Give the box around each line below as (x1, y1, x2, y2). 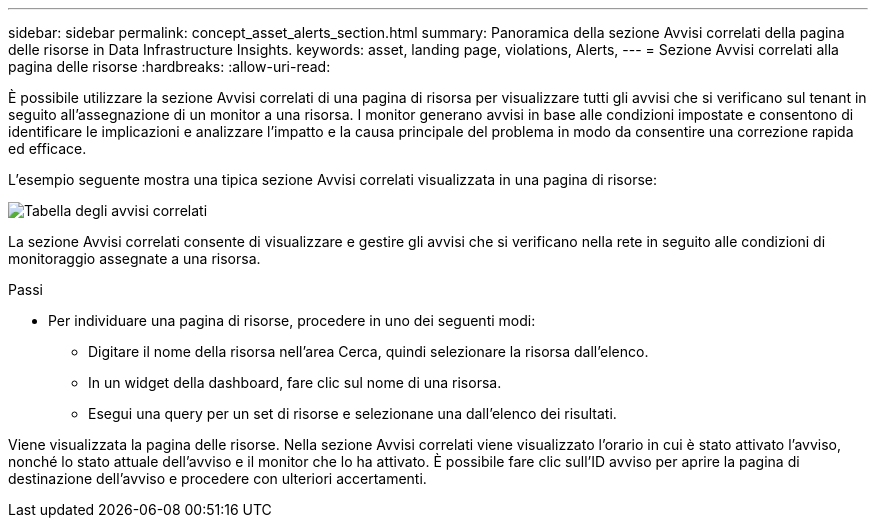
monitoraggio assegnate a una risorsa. (8, 250, 261, 267)
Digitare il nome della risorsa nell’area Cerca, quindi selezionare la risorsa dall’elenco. (88, 343, 649, 360)
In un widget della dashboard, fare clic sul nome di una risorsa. (88, 374, 502, 391)
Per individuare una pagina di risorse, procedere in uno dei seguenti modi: (48, 312, 536, 329)
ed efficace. (8, 140, 87, 157)
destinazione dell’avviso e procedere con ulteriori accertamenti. (8, 470, 427, 487)
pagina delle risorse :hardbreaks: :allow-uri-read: (8, 58, 331, 75)
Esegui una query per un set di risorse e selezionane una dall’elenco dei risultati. (88, 405, 617, 422)
